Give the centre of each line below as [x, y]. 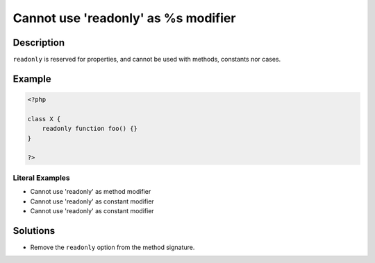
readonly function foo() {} [90, 129]
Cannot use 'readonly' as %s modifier [124, 18]
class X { [44, 119]
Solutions [34, 231]
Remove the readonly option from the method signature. [112, 247]
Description [39, 43]
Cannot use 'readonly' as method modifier [91, 192]
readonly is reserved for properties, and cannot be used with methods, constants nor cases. [147, 60]
